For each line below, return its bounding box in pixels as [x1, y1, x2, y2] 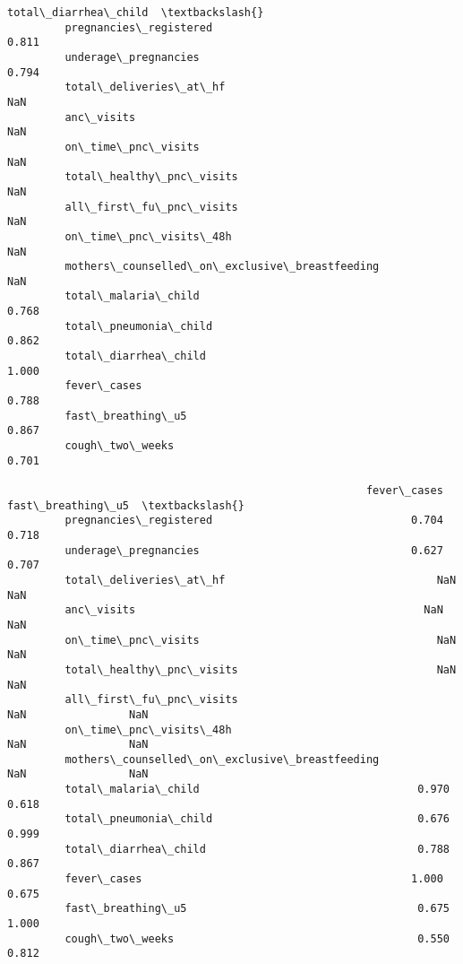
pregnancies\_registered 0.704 [64, 514, 443, 527]
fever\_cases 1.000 [64, 873, 443, 886]
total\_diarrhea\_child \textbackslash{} [7, 6, 264, 19]
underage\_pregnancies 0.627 [64, 543, 443, 557]
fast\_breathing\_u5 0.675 [64, 902, 450, 916]
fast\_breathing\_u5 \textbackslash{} [7, 499, 244, 512]
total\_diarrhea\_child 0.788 [64, 842, 450, 855]
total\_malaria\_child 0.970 [64, 783, 450, 796]
